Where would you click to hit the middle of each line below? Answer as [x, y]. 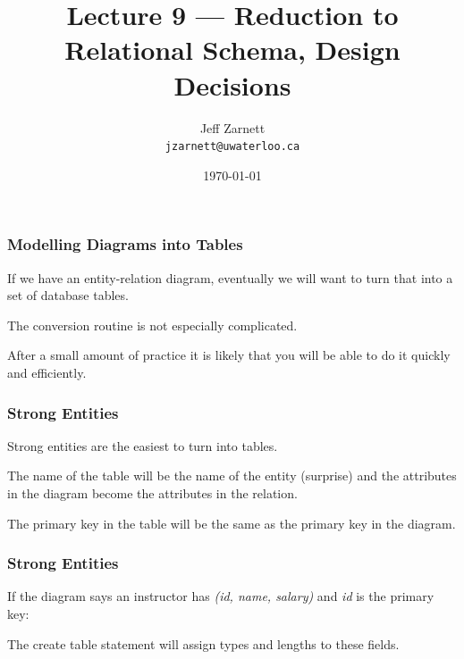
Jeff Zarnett [232, 127]
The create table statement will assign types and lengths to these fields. [203, 643]
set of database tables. [68, 295]
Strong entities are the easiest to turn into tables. [143, 445]
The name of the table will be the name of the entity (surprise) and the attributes [232, 475]
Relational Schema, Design [232, 50]
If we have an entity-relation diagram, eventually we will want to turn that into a [230, 277]
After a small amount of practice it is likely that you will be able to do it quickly [229, 355]
